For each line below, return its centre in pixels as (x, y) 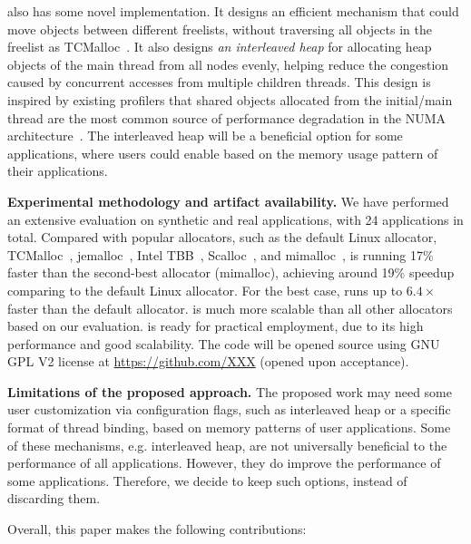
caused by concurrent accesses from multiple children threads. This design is (219, 82)
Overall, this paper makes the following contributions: (157, 529)
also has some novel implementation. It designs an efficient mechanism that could (233, 11)
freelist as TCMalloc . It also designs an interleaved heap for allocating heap (220, 47)
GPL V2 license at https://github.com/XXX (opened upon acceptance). (208, 361)
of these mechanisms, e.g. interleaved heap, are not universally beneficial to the (227, 445)
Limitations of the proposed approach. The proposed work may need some (230, 391)
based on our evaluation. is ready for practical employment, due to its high (216, 326)
